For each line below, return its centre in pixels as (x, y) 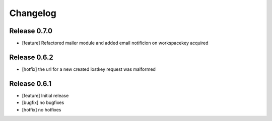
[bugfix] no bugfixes (43, 102)
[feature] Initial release (45, 95)
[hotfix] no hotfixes (42, 109)
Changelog (33, 13)
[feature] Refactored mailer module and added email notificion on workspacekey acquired (115, 43)
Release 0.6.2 (31, 57)
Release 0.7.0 (31, 31)
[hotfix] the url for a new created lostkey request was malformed (89, 69)
